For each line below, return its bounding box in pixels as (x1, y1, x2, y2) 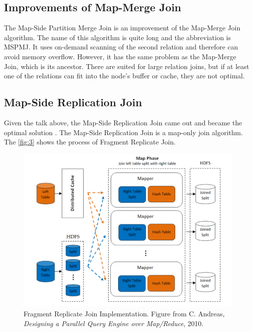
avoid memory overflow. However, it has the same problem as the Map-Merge (4, 51, 236, 61)
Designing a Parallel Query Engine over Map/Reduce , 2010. (24, 318, 203, 328)
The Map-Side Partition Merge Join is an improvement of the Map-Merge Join (4, 23, 241, 33)
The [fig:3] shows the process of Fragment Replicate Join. (4, 137, 176, 147)
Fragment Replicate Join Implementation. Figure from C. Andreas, (24, 308, 225, 318)
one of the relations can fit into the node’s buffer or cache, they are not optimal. (4, 71, 245, 81)
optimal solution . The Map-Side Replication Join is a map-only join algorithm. (4, 127, 243, 137)
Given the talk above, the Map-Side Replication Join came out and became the (4, 117, 242, 127)
